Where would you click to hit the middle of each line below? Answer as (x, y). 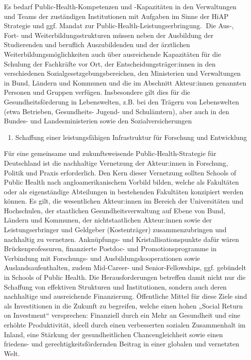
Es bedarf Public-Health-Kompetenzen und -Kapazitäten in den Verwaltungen (120, 6)
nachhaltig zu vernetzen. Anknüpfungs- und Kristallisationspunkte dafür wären (122, 239)
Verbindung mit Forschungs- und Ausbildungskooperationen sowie (102, 258)
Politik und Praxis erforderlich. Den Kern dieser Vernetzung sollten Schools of (120, 172)
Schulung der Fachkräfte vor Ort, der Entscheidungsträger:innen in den (110, 63)
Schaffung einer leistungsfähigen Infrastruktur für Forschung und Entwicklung (131, 137)
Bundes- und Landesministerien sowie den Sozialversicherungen (98, 121)
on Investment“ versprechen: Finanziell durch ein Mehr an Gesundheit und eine (122, 315)
